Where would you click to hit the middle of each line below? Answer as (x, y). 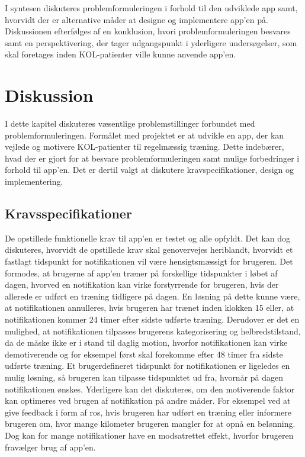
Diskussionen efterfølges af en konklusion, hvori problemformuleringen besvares (148, 31)
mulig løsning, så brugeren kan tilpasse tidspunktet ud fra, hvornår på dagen (144, 377)
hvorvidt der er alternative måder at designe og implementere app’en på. (137, 19)
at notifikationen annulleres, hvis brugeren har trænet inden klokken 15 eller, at (150, 308)
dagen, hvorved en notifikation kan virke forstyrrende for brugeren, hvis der (142, 284)
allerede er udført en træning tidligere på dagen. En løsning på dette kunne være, (152, 296)
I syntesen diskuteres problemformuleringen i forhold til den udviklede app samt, (151, 8)
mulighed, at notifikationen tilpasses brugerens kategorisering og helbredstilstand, (153, 331)
